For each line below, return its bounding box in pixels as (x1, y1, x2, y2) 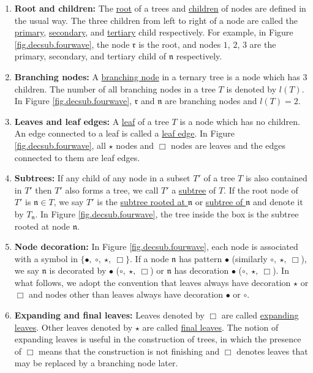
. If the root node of (224, 183, 298, 196)
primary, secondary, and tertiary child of (14, 50, 167, 62)
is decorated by (49, 264, 107, 277)
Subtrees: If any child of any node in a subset (14, 171, 190, 184)
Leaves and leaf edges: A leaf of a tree (14, 115, 169, 127)
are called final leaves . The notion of (142, 320, 279, 333)
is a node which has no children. (179, 115, 300, 127)
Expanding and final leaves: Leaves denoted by (14, 309, 205, 322)
